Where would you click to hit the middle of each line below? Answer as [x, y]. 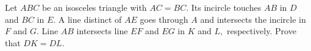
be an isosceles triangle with [94, 7]
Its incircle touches [226, 7]
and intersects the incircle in [253, 19]
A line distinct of [90, 19]
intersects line [102, 31]
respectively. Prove [261, 31]
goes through [164, 19]
